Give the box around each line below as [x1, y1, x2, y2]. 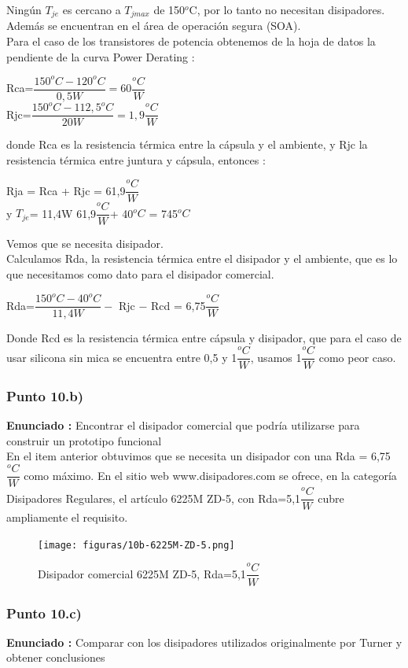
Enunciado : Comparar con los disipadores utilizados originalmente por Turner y [6, 633, 402, 650]
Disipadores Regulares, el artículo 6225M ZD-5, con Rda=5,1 [6, 489, 301, 506]
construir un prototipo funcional [6, 432, 162, 448]
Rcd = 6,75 [151, 297, 206, 313]
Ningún [6, 2, 42, 17]
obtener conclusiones [6, 649, 105, 666]
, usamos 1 [250, 349, 302, 365]
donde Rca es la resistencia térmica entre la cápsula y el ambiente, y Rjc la [6, 136, 368, 153]
